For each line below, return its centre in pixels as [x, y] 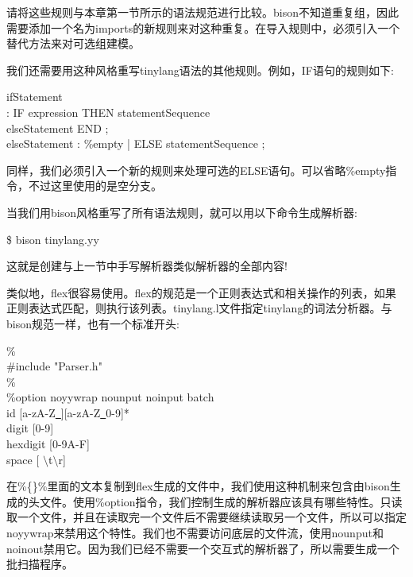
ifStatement [35, 97]
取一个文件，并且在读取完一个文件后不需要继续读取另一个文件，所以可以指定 [206, 517]
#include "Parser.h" [54, 366]
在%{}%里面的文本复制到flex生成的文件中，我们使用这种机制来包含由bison [198, 486]
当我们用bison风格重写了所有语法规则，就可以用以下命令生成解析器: [182, 212]
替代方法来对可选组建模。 [73, 43]
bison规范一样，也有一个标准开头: [93, 323]
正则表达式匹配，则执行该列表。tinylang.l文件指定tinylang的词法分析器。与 [199, 308]
